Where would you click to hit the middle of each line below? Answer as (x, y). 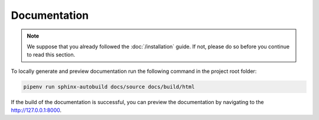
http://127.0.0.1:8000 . (36, 110)
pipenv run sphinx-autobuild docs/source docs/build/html (109, 86)
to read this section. (51, 55)
